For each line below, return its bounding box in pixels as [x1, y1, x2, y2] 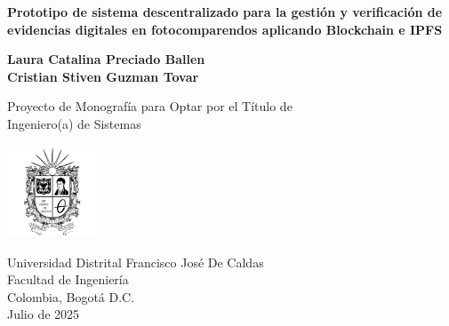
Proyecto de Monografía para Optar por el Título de [7, 97, 293, 115]
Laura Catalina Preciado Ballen [7, 50, 205, 68]
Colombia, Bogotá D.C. [7, 287, 135, 306]
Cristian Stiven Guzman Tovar [7, 67, 199, 85]
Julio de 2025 [7, 305, 80, 323]
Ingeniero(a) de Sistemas [7, 114, 141, 132]
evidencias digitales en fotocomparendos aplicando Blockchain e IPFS [7, 20, 443, 38]
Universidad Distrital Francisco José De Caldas [7, 252, 264, 271]
